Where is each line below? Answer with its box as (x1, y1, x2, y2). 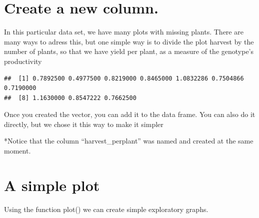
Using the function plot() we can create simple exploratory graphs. (4, 203, 208, 214)
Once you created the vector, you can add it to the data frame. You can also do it (4, 109, 255, 119)
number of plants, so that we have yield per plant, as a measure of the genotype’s (4, 46, 254, 56)
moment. (4, 145, 31, 156)
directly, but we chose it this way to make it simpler (4, 118, 163, 129)
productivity (4, 55, 42, 66)
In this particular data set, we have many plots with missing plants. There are (4, 26, 243, 37)
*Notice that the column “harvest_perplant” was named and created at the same (4, 135, 253, 146)
